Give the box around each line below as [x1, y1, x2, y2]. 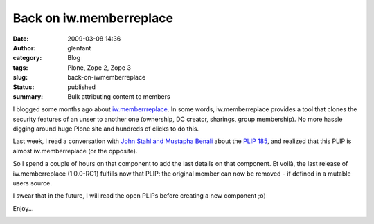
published [67, 83, 96, 91]
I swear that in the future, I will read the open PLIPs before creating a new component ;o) [12, 192, 266, 200]
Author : [12, 44, 36, 52]
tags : [12, 63, 28, 72]
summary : [12, 92, 44, 100]
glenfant [67, 44, 91, 52]
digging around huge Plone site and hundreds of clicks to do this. [12, 124, 199, 133]
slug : [12, 73, 28, 82]
